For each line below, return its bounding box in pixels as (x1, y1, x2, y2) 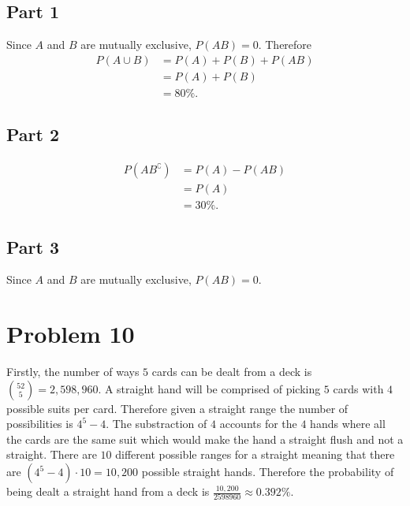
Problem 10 (6, 318, 135, 350)
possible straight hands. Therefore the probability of (141, 463, 394, 480)
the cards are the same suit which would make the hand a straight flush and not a (6, 430, 404, 447)
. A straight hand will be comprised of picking (98, 380, 321, 396)
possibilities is (6, 415, 73, 432)
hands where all (310, 415, 386, 432)
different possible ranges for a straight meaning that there (115, 446, 395, 463)
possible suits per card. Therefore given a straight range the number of (6, 400, 348, 416)
